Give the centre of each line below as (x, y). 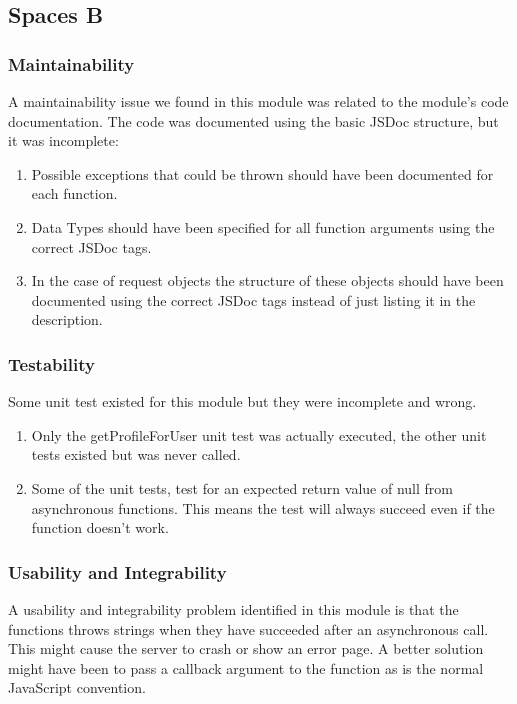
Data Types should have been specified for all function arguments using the (263, 226)
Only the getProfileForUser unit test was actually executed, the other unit (259, 434)
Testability (51, 363)
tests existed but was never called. (136, 454)
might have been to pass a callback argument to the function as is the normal (246, 667)
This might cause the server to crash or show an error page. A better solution (246, 648)
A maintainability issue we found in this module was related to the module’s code (258, 101)
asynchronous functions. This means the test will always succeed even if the (263, 507)
